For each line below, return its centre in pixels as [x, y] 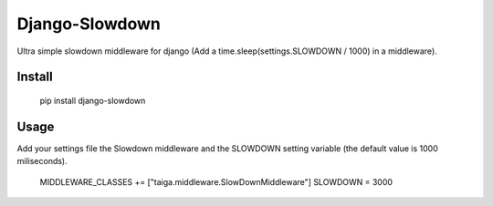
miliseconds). [42, 161]
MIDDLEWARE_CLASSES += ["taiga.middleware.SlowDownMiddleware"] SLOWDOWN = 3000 [216, 181]
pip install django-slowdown [93, 100]
